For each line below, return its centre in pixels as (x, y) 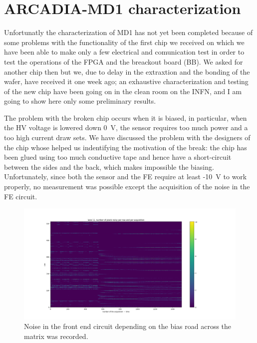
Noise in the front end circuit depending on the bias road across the (128, 326)
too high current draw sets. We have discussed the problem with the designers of (127, 137)
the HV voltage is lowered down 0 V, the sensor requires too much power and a (126, 127)
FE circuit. (21, 196)
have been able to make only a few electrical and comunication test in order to (124, 52)
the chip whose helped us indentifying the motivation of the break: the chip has (126, 147)
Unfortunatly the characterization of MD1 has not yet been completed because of (128, 32)
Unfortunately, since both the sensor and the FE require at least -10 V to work (126, 177)
